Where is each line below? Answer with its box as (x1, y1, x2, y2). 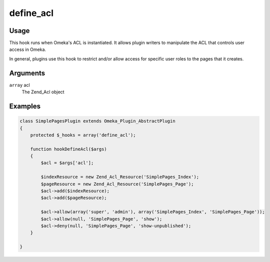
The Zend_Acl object (21, 89, 64, 95)
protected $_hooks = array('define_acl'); (30, 132, 136, 138)
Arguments (9, 69, 45, 77)
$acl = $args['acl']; (40, 160, 94, 166)
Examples (9, 102, 41, 110)
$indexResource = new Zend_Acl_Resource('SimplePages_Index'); (40, 174, 199, 180)
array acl (9, 82, 30, 88)
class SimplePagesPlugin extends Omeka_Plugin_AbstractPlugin (19, 118, 175, 124)
